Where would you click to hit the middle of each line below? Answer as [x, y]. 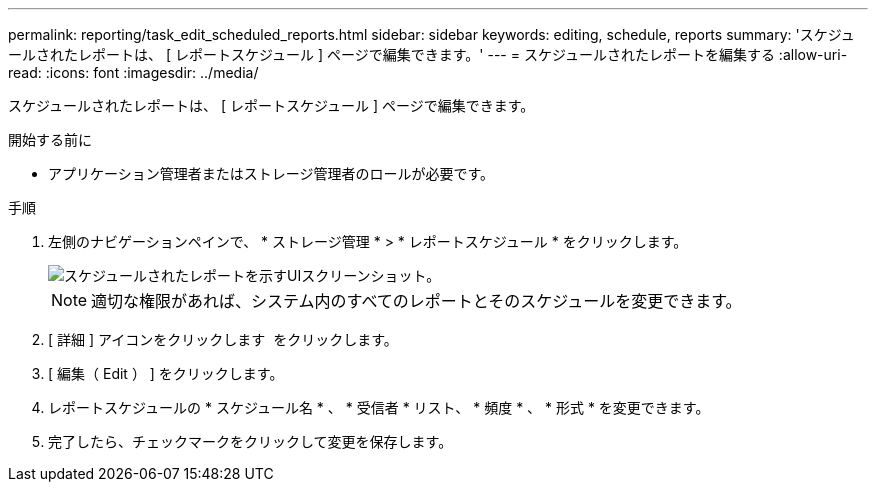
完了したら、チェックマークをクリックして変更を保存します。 [250, 441]
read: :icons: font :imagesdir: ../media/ [133, 72]
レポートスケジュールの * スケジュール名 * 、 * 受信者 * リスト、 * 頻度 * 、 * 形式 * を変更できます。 [379, 407]
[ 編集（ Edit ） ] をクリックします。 [166, 373]
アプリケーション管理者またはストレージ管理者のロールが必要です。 [271, 173]
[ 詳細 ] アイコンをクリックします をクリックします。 [223, 339]
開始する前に [50, 139]
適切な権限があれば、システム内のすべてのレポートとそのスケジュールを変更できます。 [416, 301]
